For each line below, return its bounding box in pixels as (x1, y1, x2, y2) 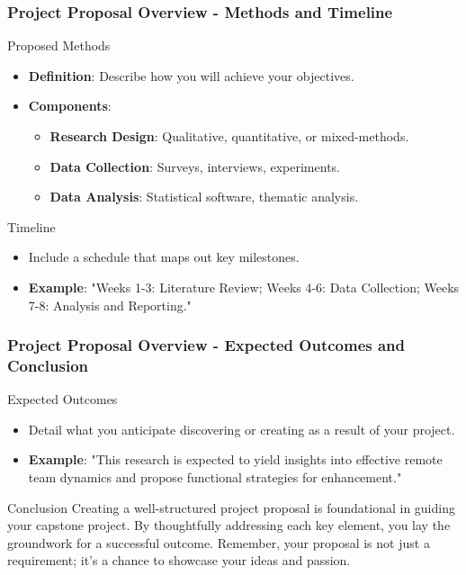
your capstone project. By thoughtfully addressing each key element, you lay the (7, 516, 451, 535)
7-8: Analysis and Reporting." (28, 295, 192, 314)
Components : (28, 96, 112, 115)
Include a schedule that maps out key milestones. (28, 247, 300, 266)
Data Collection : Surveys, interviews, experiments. (49, 157, 340, 175)
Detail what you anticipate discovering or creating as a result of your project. (28, 419, 455, 438)
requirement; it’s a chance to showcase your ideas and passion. (7, 551, 351, 570)
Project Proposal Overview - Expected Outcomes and (7, 334, 405, 356)
